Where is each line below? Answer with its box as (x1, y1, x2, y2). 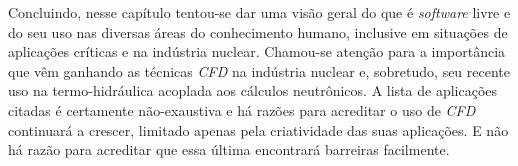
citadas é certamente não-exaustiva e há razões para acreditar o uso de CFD (8, 99, 476, 120)
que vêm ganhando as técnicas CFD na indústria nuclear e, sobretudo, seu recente (8, 60, 510, 81)
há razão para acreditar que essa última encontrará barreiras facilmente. (8, 139, 450, 160)
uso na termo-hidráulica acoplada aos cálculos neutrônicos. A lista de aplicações (8, 80, 498, 101)
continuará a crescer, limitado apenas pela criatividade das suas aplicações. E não (8, 119, 509, 140)
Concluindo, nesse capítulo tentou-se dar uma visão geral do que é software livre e (8, 2, 511, 22)
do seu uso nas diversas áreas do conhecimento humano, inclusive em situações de (8, 21, 508, 42)
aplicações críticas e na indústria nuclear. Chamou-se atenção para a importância (8, 41, 506, 62)
